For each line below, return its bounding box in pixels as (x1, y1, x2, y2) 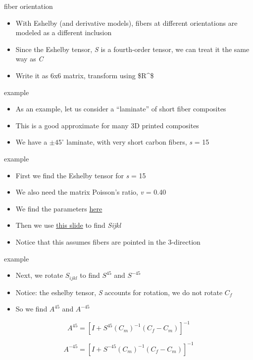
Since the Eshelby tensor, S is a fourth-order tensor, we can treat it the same (15, 44, 250, 54)
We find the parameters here (15, 203, 102, 213)
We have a (15, 137, 48, 147)
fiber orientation (4, 1, 53, 11)
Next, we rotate (15, 270, 63, 280)
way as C (15, 53, 44, 64)
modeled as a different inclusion (15, 27, 112, 38)
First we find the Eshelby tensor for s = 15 (15, 170, 146, 180)
